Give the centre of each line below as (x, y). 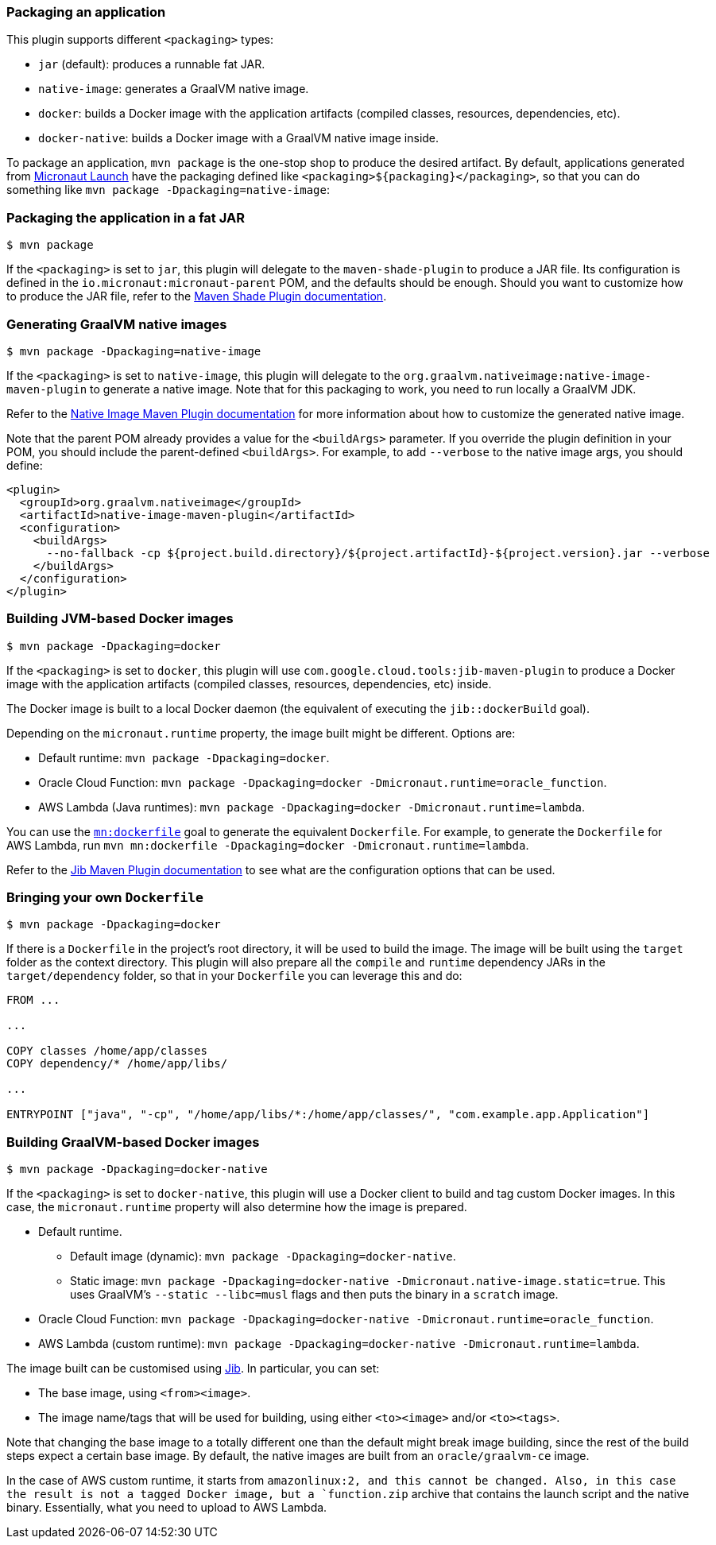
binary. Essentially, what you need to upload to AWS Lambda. (167, 1508)
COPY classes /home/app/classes (107, 1051)
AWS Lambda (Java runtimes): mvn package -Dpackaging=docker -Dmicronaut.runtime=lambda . (312, 807)
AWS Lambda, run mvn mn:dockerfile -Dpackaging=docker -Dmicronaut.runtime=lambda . (268, 845)
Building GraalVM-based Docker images (133, 1142)
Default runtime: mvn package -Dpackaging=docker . (184, 757)
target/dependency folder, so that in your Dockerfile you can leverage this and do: (234, 976)
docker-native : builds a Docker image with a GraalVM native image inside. (239, 138)
